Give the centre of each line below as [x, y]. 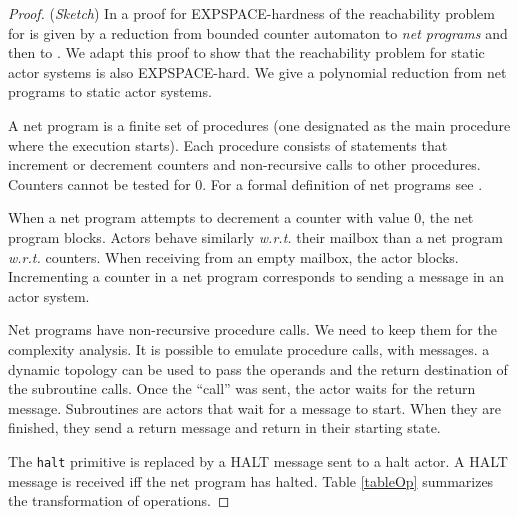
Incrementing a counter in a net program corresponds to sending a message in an [256, 276]
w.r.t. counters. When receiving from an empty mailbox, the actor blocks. [233, 256]
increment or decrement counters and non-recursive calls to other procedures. [244, 164]
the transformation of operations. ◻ [119, 500]
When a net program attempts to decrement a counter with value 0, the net [241, 217]
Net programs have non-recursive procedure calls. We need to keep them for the [252, 329]
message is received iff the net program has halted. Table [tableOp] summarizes [251, 480]
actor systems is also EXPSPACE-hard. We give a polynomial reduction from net [257, 71]
